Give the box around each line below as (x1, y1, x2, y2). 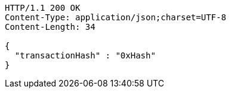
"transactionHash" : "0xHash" (14, 51, 156, 60)
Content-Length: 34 (5, 22, 96, 32)
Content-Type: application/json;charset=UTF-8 (5, 13, 226, 22)
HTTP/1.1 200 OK (5, 3, 81, 13)
